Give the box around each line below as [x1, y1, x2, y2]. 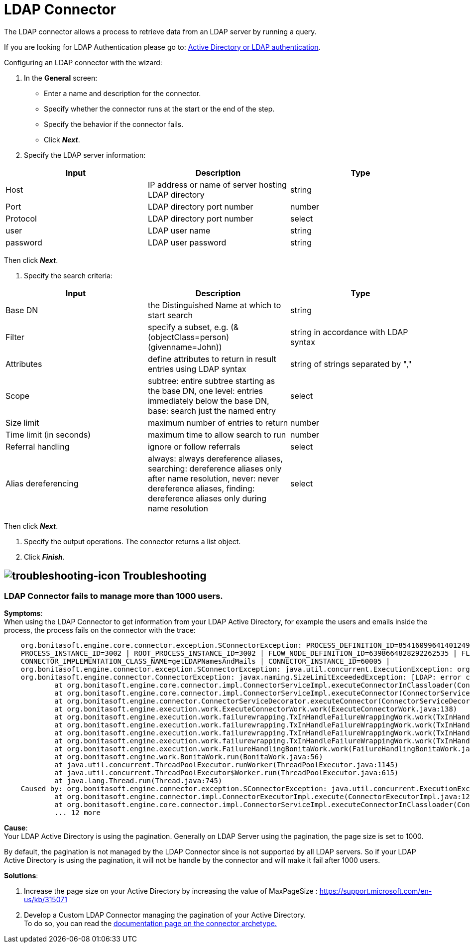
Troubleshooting [122, 570, 207, 583]
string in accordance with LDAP [290, 327, 408, 337]
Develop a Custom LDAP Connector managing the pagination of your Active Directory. [24, 910, 306, 919]
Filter [5, 332, 24, 342]
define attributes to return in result [147, 354, 276, 364]
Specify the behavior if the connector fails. [44, 119, 184, 128]
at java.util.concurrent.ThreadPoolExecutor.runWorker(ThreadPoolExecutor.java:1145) [54, 760, 399, 769]
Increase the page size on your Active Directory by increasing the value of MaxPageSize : [24, 886, 318, 895]
